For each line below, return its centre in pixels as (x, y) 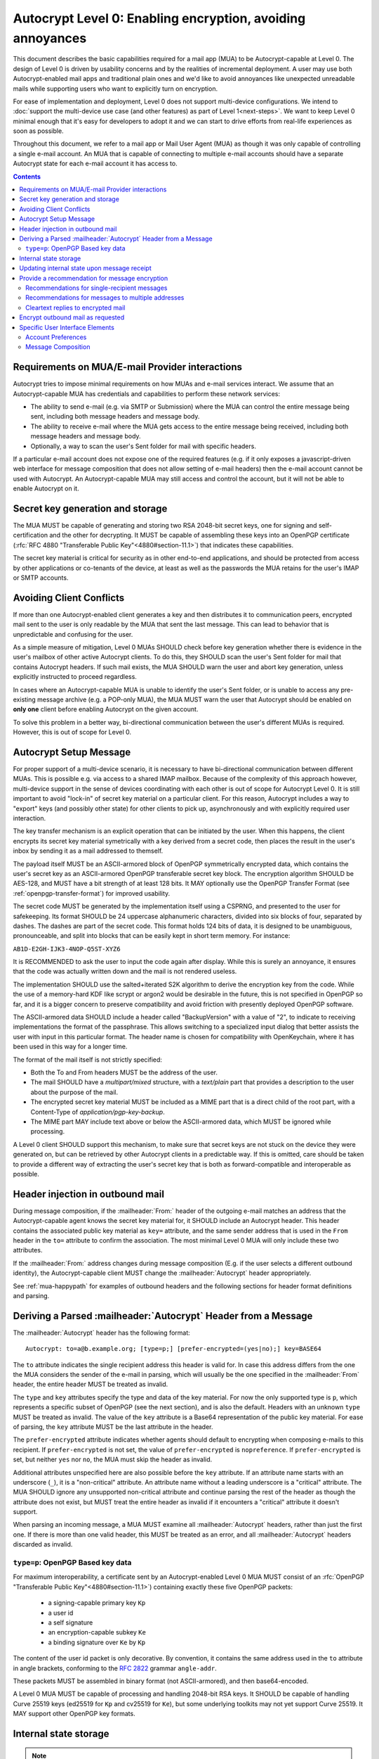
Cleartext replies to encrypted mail (75, 307)
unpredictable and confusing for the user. (73, 634)
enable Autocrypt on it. (46, 488)
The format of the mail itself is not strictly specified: (88, 1060)
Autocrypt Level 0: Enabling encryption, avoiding (159, 18)
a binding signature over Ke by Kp (97, 1642)
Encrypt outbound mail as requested (72, 317)
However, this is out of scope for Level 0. (72, 732)
